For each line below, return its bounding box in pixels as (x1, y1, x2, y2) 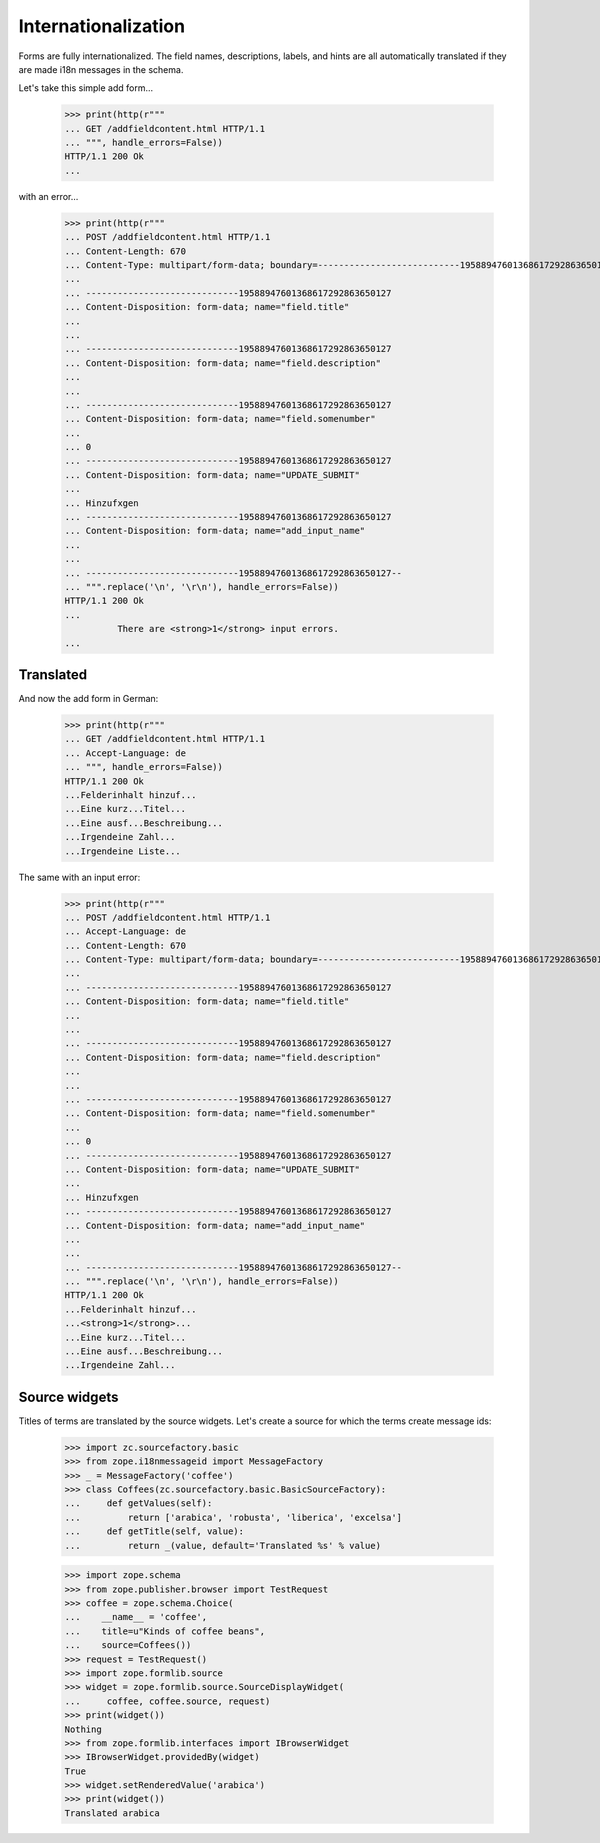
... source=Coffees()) (64, 1640, 192, 1651)
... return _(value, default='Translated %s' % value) (64, 1540, 382, 1551)
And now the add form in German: (18, 693, 159, 705)
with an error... (18, 190, 79, 202)
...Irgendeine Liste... (64, 845, 182, 857)
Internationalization (18, 15, 185, 37)
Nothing (64, 1723, 102, 1735)
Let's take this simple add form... (18, 82, 154, 94)
